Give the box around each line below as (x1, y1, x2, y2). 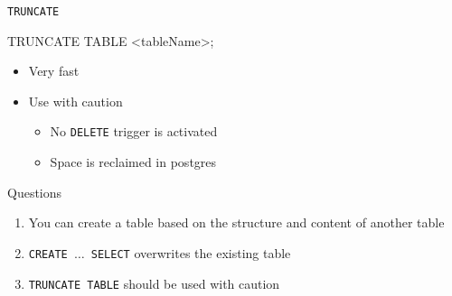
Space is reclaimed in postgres (50, 153, 217, 171)
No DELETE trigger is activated (50, 122, 218, 141)
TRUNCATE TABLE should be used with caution (28, 273, 280, 292)
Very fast (28, 61, 80, 80)
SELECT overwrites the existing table (90, 243, 291, 262)
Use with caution (28, 91, 123, 110)
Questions (7, 182, 62, 201)
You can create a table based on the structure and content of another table (28, 213, 445, 232)
